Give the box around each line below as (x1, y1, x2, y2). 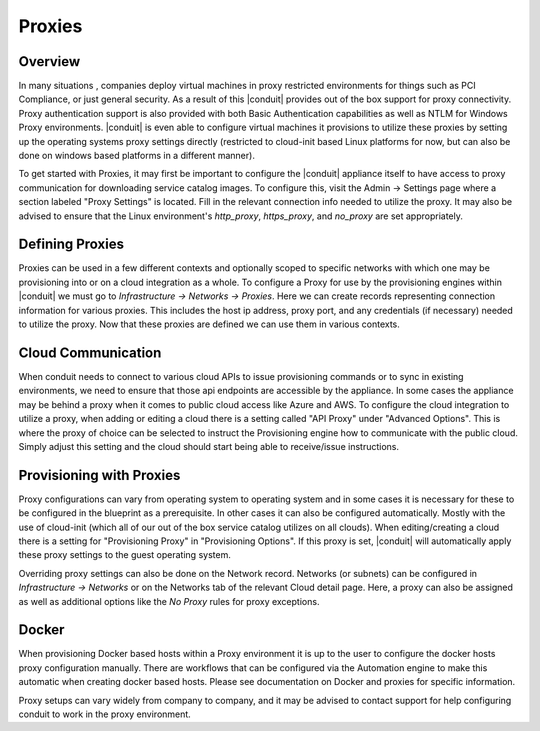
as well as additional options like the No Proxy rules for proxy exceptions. (18, 595, 320, 607)
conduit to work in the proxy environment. (18, 708, 192, 720)
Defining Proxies (18, 236, 125, 253)
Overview (18, 53, 81, 70)
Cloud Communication (18, 344, 162, 361)
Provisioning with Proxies (18, 466, 181, 484)
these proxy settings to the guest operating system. (18, 549, 232, 561)
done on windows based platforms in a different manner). (18, 150, 255, 162)
